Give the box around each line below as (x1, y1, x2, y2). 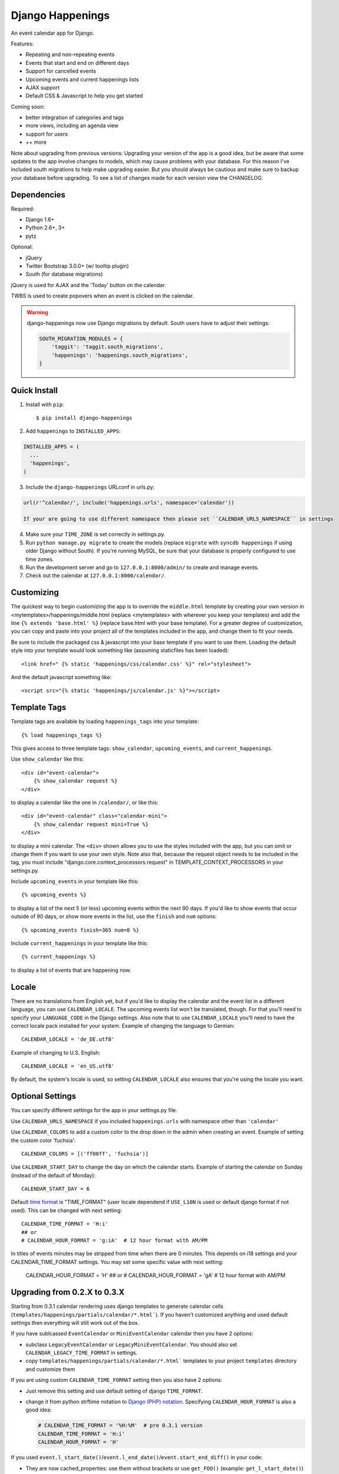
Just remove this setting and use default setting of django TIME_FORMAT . (25, 1387, 203, 1394)
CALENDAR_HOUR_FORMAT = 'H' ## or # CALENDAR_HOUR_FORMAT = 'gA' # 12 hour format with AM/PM (25, 1272, 285, 1279)
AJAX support (25, 84, 60, 91)
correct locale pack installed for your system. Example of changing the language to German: (11, 1022, 235, 1029)
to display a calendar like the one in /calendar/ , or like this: (11, 799, 159, 806)
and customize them (25, 1366, 75, 1373)
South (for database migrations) (25, 271, 103, 278)
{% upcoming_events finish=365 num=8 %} (21, 926, 139, 933)
